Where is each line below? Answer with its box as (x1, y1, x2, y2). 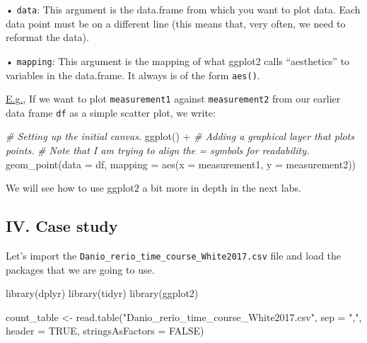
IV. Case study (6, 215, 118, 237)
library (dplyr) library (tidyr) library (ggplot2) (6, 286, 199, 301)
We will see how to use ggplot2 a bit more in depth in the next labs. (6, 180, 301, 195)
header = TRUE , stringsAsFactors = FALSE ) (6, 323, 204, 338)
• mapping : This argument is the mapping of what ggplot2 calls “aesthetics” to (6, 53, 350, 68)
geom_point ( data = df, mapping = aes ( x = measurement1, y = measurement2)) (6, 156, 356, 171)
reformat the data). (6, 30, 89, 45)
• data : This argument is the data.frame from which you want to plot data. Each (6, 2, 361, 16)
